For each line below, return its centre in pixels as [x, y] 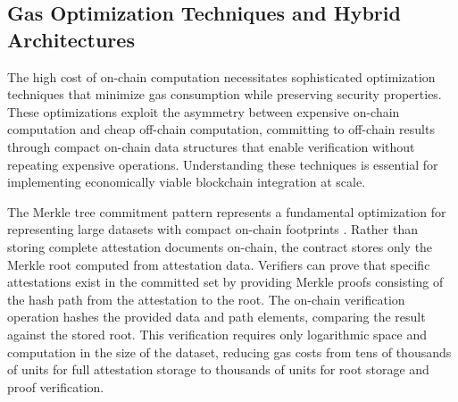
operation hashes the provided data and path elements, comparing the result [217, 317]
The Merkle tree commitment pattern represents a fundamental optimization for [227, 211]
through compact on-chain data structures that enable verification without [211, 146]
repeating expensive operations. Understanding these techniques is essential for [223, 164]
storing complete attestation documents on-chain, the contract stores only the [220, 246]
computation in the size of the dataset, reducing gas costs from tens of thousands [229, 352]
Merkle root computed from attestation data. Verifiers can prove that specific [219, 264]
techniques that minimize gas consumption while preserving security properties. [225, 94]
